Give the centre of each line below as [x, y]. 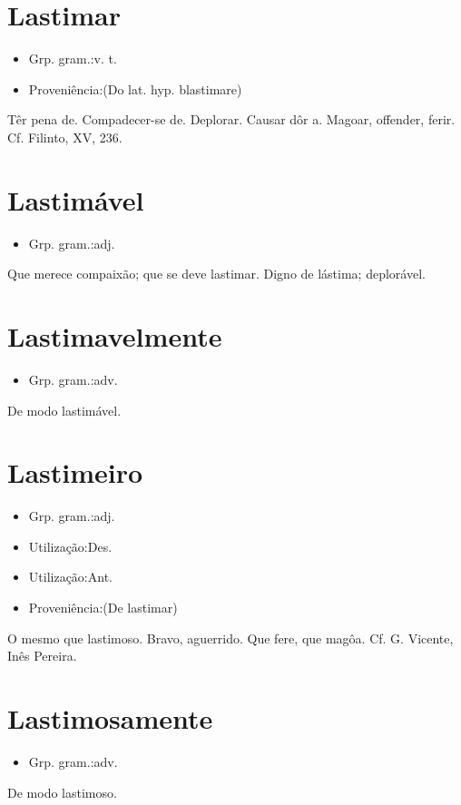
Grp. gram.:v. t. [73, 59]
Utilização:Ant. [70, 577]
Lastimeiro [75, 472]
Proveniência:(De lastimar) [103, 608]
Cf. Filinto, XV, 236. [65, 137]
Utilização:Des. [70, 546]
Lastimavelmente [115, 336]
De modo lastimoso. [62, 792]
